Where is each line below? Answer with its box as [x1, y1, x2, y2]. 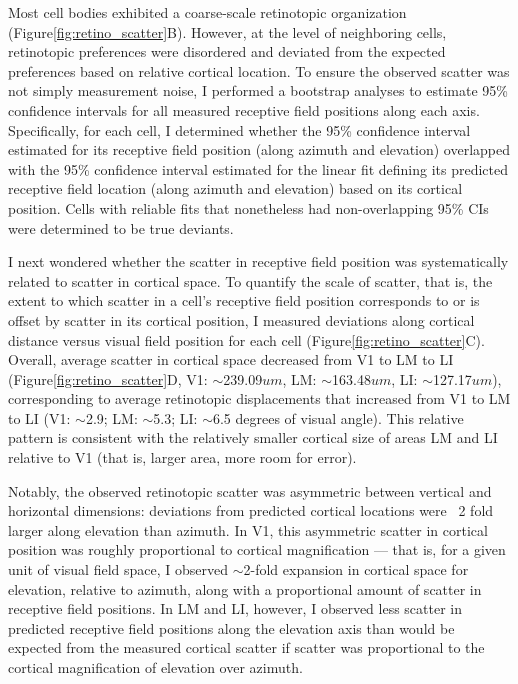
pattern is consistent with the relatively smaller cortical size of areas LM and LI [8, 427, 498, 448]
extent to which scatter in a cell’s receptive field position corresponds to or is [8, 290, 480, 311]
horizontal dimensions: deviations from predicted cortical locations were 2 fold [8, 500, 494, 521]
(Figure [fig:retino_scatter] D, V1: [8, 368, 208, 389]
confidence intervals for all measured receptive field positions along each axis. [8, 99, 480, 120]
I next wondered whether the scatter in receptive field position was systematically [8, 251, 509, 272]
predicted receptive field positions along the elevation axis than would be [8, 617, 455, 638]
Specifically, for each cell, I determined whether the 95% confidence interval [8, 119, 471, 140]
